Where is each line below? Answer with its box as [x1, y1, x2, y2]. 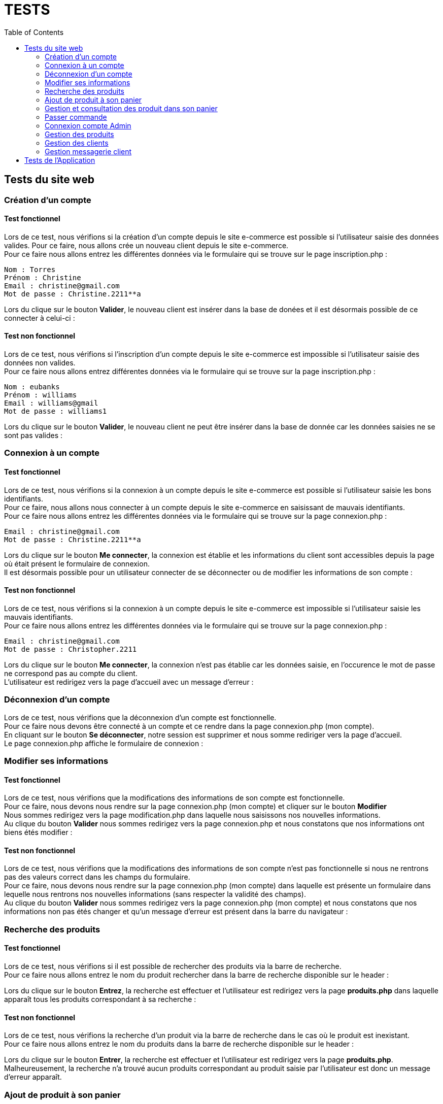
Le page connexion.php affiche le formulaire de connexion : [4, 739, 203, 748]
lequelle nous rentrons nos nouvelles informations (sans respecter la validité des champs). [4, 890, 306, 899]
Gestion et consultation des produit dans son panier [45, 104, 218, 113]
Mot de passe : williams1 [4, 407, 107, 416]
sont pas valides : [4, 431, 63, 440]
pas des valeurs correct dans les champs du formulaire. [4, 873, 190, 882]
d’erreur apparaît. [4, 1073, 62, 1082]
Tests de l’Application [24, 155, 95, 164]
